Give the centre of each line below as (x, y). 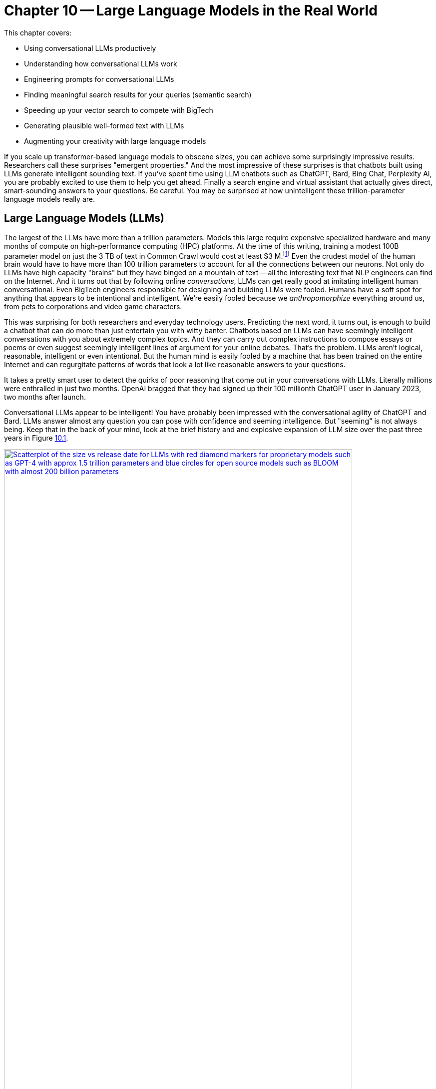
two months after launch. (45, 397)
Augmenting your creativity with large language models (115, 141)
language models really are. (49, 199)
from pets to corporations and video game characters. (93, 307)
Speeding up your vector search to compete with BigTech (119, 110)
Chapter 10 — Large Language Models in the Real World (191, 10)
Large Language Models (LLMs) (84, 218)
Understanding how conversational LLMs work (101, 63)
